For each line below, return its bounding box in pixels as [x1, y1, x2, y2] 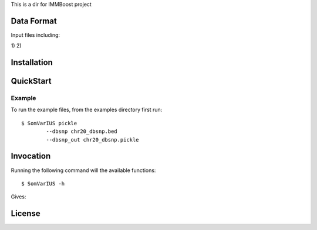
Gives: [11, 193, 26, 200]
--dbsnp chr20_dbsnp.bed [46, 128, 117, 135]
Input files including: [11, 31, 60, 38]
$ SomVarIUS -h [21, 180, 65, 187]
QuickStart [11, 76, 52, 86]
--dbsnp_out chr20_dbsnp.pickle [46, 136, 139, 143]
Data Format [11, 16, 57, 26]
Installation [11, 57, 53, 67]
